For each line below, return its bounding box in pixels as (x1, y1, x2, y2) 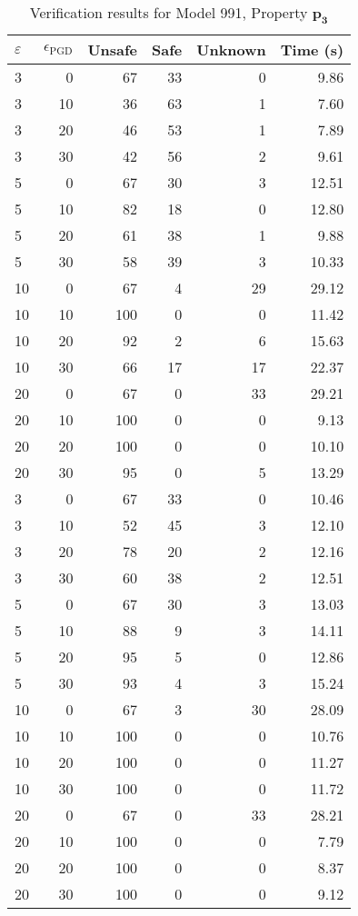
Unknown (196, 39, 266, 61)
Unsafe (87, 39, 138, 61)
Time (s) (280, 39, 344, 61)
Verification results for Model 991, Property (29, 2, 308, 23)
